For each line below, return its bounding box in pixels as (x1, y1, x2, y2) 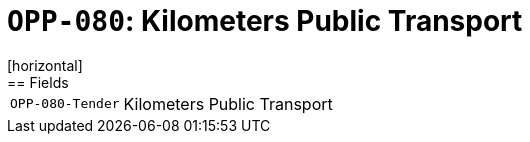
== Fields (7, 73, 69, 91)
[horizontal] (7, 56, 83, 74)
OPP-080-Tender (10, 96, 120, 112)
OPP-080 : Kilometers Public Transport (7, 4, 523, 38)
